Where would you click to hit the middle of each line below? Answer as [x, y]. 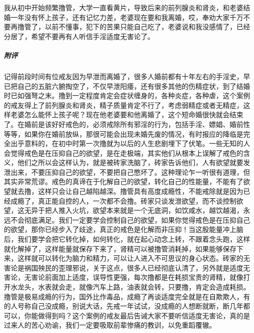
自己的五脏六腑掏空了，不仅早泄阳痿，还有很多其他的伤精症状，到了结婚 [134, 86]
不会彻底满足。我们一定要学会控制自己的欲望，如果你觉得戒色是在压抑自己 [130, 219]
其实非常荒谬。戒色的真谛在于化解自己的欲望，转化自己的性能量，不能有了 [124, 181]
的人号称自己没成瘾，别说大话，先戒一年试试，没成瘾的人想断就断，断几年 [124, 306]
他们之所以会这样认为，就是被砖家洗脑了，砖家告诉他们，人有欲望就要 [130, 162]
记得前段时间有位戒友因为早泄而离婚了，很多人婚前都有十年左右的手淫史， [124, 76]
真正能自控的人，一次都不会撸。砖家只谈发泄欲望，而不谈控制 [137, 200]
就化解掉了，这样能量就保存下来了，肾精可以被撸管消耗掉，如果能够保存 [120, 248]
